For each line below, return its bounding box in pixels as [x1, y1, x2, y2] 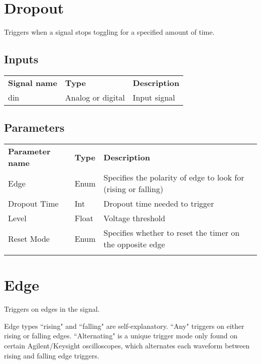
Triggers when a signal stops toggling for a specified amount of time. [4, 27, 215, 37]
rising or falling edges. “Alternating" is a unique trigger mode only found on [4, 330, 237, 341]
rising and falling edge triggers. [4, 350, 99, 360]
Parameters [4, 120, 65, 135]
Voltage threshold [103, 212, 166, 224]
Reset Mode [8, 232, 50, 244]
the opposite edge [103, 238, 165, 250]
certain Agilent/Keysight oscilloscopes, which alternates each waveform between [4, 340, 250, 351]
